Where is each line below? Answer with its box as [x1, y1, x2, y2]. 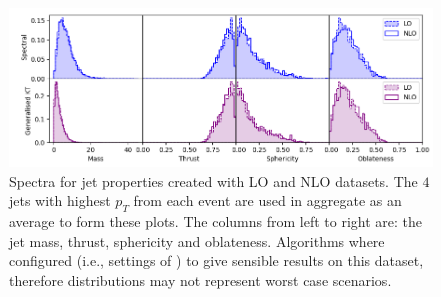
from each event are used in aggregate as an [133, 190, 402, 211]
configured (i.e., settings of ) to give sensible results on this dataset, [9, 250, 424, 271]
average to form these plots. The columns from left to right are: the [9, 211, 422, 232]
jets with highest [9, 190, 111, 211]
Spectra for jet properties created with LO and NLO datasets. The [9, 170, 418, 191]
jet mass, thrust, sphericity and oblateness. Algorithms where [9, 230, 385, 251]
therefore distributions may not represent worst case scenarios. [9, 269, 392, 290]
